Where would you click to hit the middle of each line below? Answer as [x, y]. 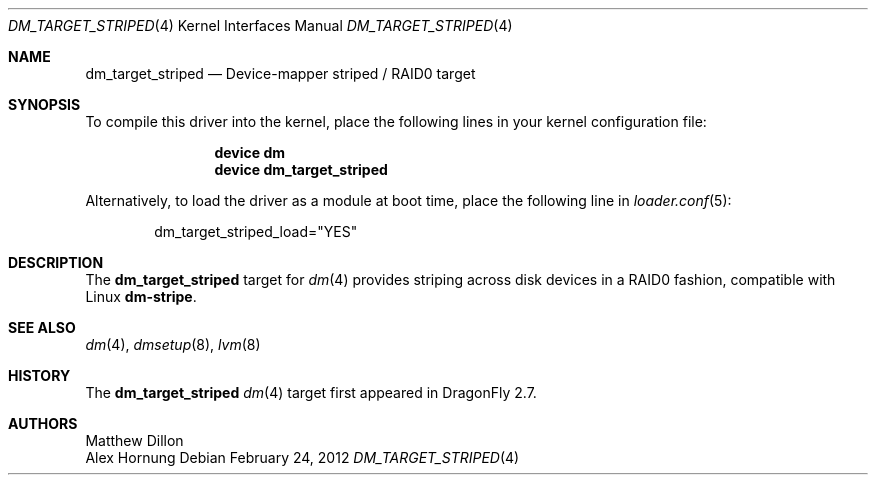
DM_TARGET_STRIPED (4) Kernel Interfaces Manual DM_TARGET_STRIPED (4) [260, 25]
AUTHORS [43, 423]
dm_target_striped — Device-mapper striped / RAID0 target [280, 73]
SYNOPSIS [44, 104]
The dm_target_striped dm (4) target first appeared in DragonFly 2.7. [311, 392]
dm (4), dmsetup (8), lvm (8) [173, 344]
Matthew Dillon [134, 440]
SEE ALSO [42, 327]
